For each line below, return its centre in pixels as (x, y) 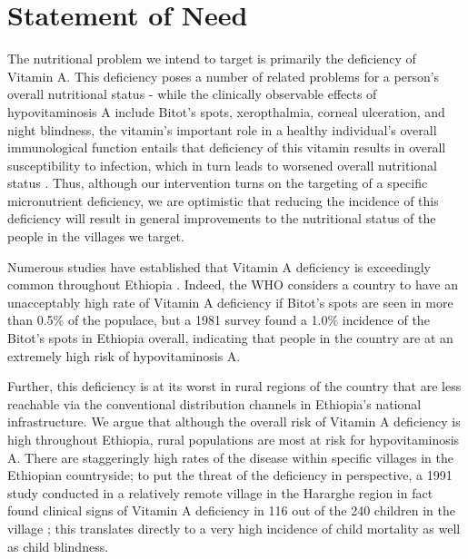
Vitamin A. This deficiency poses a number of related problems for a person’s (224, 76)
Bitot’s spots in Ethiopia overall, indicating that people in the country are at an (230, 338)
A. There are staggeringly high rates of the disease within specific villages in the (230, 457)
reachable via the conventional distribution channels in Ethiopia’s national (214, 403)
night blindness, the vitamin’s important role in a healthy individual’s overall (222, 129)
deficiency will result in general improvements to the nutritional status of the (222, 218)
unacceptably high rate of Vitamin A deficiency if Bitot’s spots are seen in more (230, 302)
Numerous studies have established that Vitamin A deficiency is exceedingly (219, 266)
